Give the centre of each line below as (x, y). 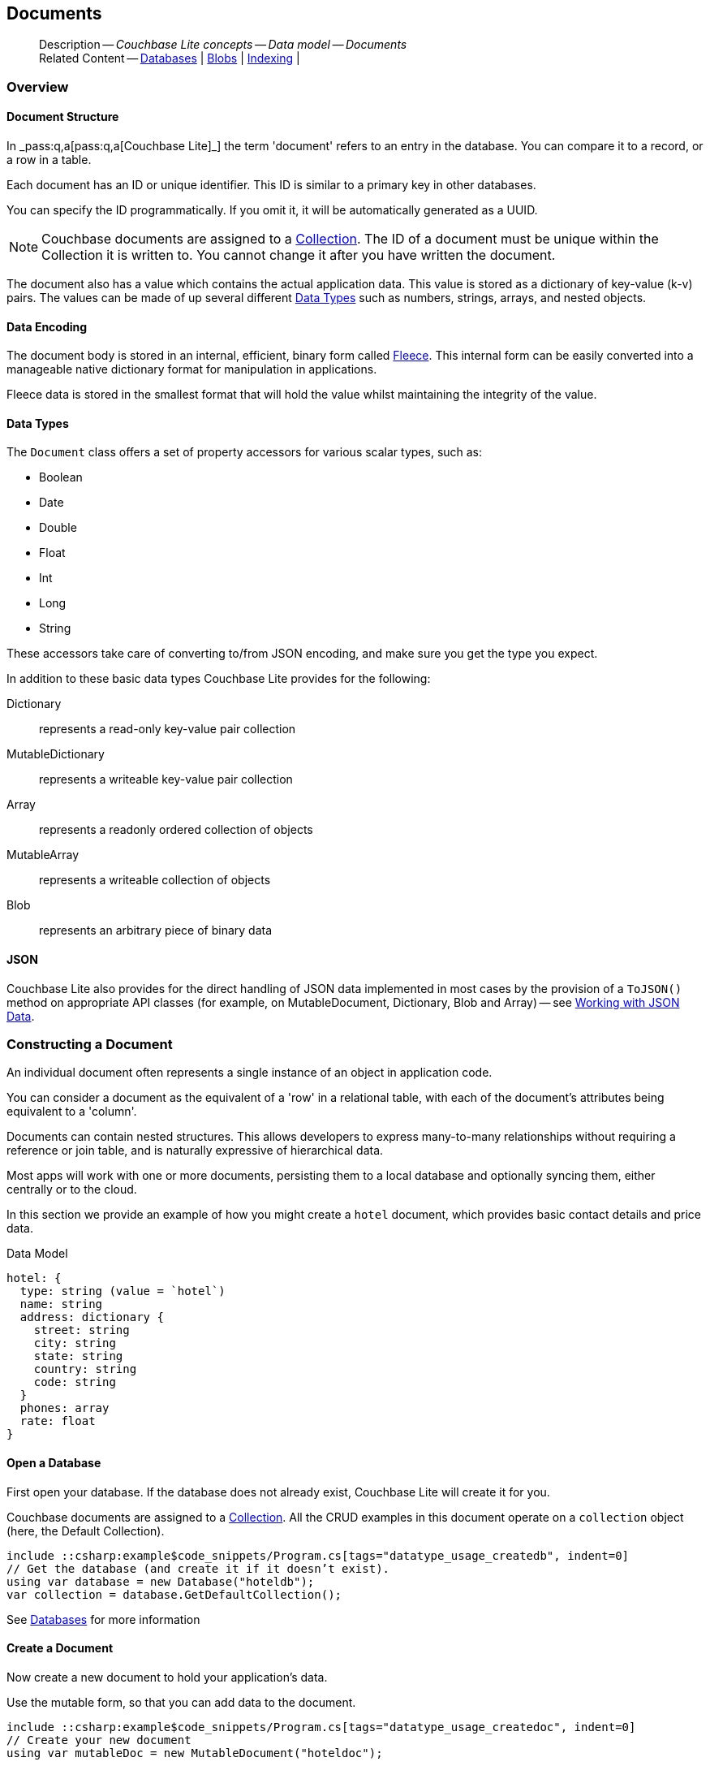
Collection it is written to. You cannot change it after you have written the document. (299, 255)
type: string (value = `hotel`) (123, 1291)
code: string (75, 1382)
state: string (78, 1356)
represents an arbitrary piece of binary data (156, 930)
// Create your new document (99, 1740)
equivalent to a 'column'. (72, 1112)
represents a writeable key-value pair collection (166, 779)
